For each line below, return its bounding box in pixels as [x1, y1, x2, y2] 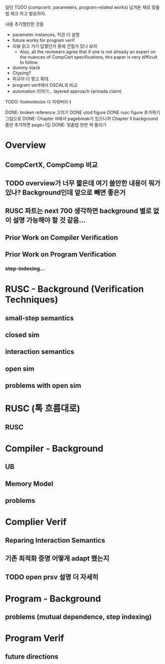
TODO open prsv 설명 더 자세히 [5, 572, 98, 581]
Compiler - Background [5, 443, 103, 454]
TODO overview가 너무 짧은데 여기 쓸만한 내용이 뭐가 [5, 179, 161, 188]
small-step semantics [5, 314, 74, 322]
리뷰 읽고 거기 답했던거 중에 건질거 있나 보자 [12, 43, 98, 49]
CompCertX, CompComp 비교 [5, 161, 98, 169]
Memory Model [5, 479, 54, 488]
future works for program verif [12, 37, 75, 43]
